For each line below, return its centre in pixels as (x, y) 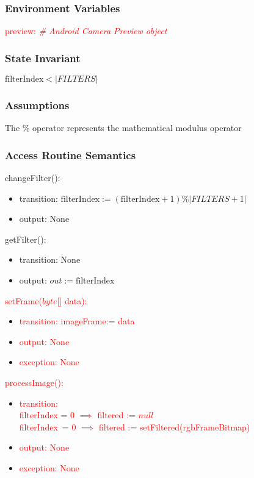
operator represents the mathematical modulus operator (137, 128)
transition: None (50, 259)
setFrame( (24, 300)
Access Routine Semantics (71, 155)
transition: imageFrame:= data (77, 321)
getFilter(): (26, 239)
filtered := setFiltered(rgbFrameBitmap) (174, 426)
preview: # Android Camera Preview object (86, 31)
